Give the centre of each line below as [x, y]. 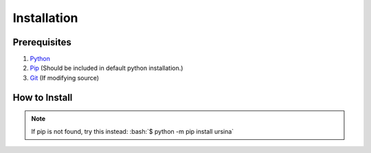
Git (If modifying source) [65, 78]
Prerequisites [42, 42]
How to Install [43, 97]
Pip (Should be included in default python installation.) [106, 68]
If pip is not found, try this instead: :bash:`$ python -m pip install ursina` [133, 131]
